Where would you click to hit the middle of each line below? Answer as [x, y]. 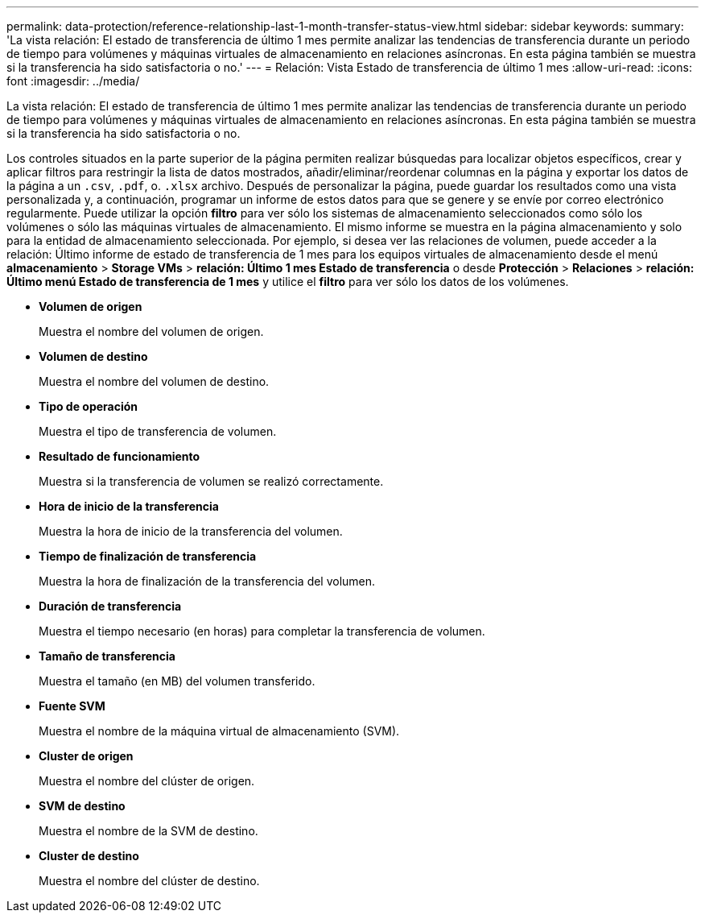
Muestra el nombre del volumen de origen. [151, 331]
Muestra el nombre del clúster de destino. [149, 881]
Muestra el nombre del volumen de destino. [154, 381]
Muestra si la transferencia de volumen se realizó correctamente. [211, 481]
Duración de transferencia [110, 606]
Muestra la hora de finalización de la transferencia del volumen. [207, 581]
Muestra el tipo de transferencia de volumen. [158, 431]
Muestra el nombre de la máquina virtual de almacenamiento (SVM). [219, 731]
